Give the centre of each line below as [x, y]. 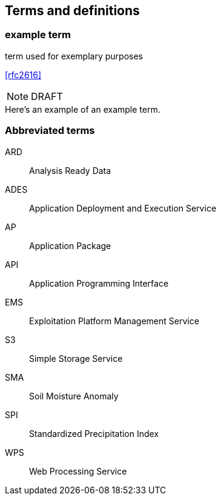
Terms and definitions [72, 11]
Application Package [70, 245]
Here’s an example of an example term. [83, 109]
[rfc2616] [23, 75]
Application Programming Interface [99, 283]
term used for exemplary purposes [74, 56]
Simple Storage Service [76, 358]
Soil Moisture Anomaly [74, 396]
